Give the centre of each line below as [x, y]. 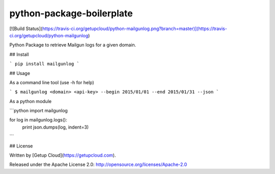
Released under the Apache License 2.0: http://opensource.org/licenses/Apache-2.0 [98, 165]
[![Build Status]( [26, 29]
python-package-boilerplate [71, 13]
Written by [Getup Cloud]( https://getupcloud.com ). [63, 155]
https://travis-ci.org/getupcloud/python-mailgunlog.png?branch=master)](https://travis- [135, 29]
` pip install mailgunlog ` [45, 64]
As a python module [31, 101]
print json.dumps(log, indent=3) [56, 127]
